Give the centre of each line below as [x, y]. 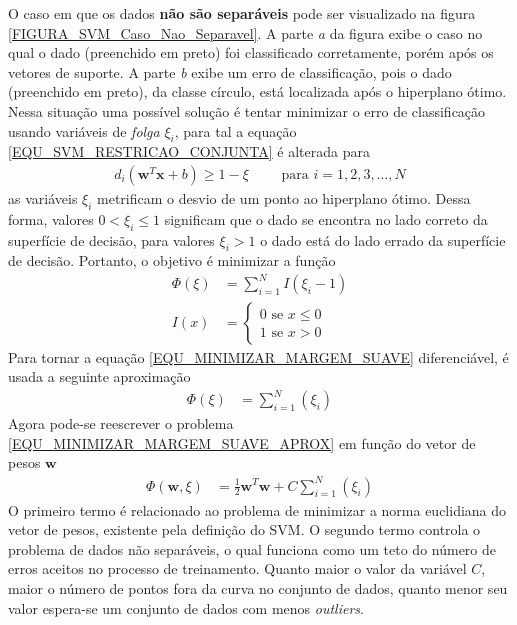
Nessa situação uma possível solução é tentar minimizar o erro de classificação [247, 110]
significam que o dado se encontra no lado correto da [326, 218]
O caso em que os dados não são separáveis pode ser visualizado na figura [242, 13]
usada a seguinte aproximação [99, 376]
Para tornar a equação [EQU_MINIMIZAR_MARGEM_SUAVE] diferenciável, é [258, 356]
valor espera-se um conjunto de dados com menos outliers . [186, 607]
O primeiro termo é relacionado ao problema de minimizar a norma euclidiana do [257, 509]
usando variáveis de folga [84, 130]
